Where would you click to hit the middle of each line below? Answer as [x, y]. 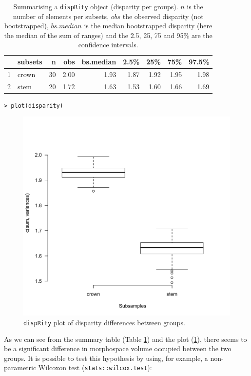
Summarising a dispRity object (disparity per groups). [96, 6]
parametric [20, 367]
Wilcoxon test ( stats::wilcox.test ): [95, 367]
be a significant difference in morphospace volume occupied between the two [118, 348]
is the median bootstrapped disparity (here [148, 26]
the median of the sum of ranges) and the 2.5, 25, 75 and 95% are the [108, 35]
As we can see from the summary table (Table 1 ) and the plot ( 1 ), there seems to [125, 339]
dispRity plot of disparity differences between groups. [104, 322]
